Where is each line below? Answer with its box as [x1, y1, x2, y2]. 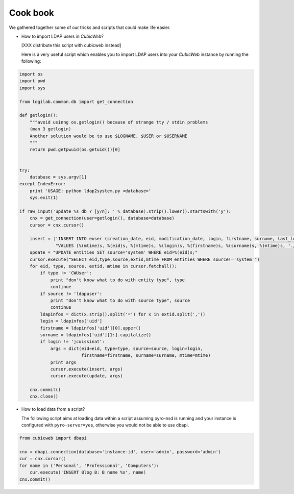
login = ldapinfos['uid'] [40, 319, 102, 324]
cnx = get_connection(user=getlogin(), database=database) [29, 216, 175, 221]
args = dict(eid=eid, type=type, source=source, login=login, [50, 346, 203, 351]
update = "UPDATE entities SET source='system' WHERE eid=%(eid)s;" [29, 250, 198, 255]
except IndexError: [19, 181, 66, 187]
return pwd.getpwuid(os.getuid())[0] [29, 147, 121, 152]
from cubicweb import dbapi [19, 435, 87, 441]
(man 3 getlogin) [29, 126, 72, 132]
